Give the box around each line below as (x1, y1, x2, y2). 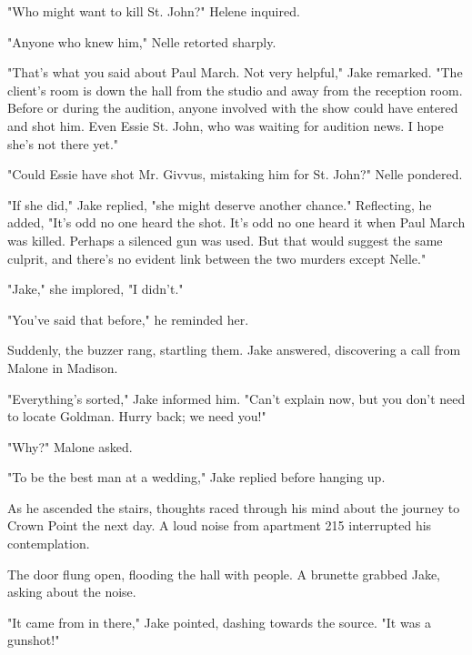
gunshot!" (7, 630, 60, 650)
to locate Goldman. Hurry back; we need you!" (7, 407, 266, 426)
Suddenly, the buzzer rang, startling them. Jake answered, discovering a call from (7, 340, 461, 359)
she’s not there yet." (7, 134, 119, 153)
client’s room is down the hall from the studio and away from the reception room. (7, 80, 463, 99)
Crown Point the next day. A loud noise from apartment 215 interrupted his (7, 516, 432, 535)
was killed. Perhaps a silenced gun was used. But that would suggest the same (7, 230, 443, 249)
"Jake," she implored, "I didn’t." (7, 279, 184, 298)
